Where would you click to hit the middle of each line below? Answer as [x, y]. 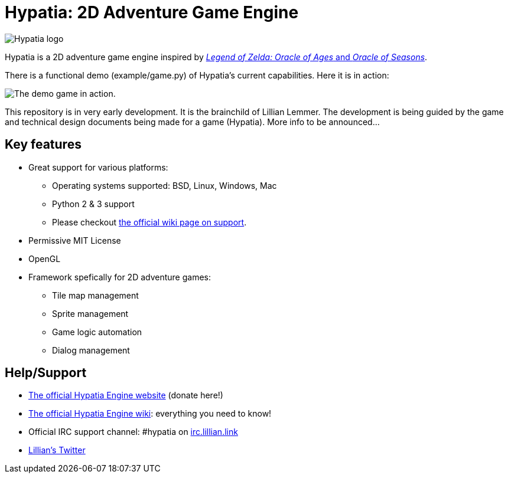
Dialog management [91, 350]
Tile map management [95, 295]
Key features [43, 145]
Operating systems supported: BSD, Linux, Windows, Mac [165, 185]
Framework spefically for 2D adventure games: [120, 277]
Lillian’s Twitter [57, 450]
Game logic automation [97, 332]
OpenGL [45, 258]
